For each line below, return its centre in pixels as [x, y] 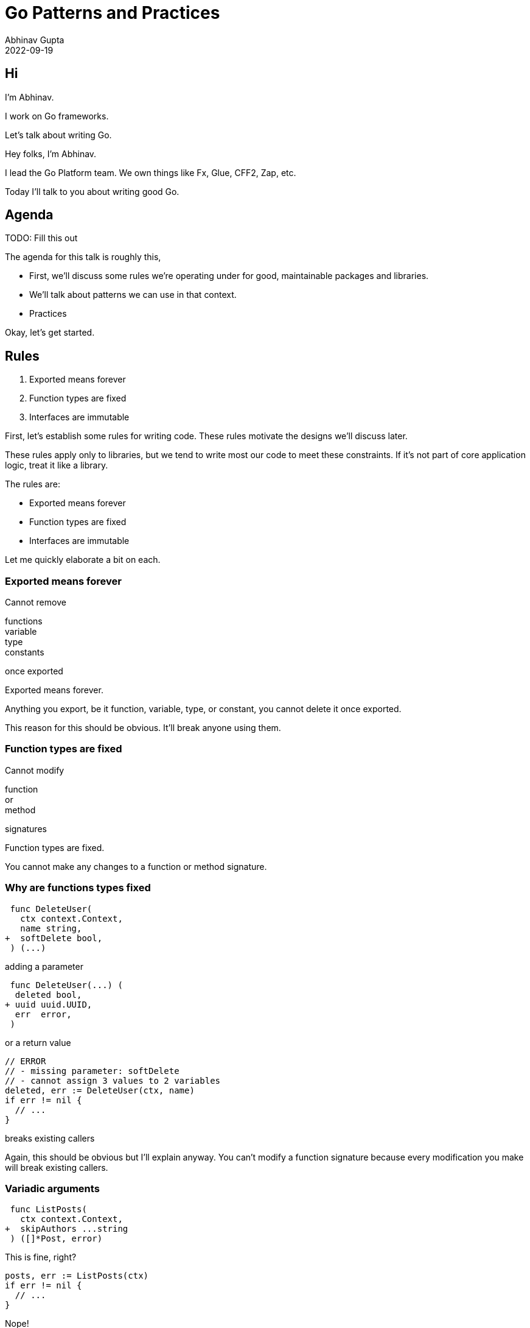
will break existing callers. [57, 1167]
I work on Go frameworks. [57, 116]
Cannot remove [36, 602]
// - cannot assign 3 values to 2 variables [113, 1080]
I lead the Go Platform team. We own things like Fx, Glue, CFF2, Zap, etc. [151, 172]
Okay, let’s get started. [50, 333]
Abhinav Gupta [35, 40]
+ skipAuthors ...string [67, 1229]
